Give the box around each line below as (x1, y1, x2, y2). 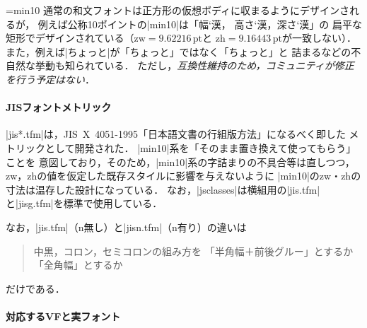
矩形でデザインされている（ (6, 30, 134, 45)
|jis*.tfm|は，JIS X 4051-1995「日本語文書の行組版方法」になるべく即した (6, 127, 346, 141)
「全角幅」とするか (33, 257, 123, 272)
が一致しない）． (281, 30, 356, 45)
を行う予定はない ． (6, 71, 95, 86)
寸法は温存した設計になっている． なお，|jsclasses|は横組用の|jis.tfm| (6, 182, 320, 197)
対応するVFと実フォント (6, 308, 121, 323)
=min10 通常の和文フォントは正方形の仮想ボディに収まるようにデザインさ (6, 3, 349, 17)
